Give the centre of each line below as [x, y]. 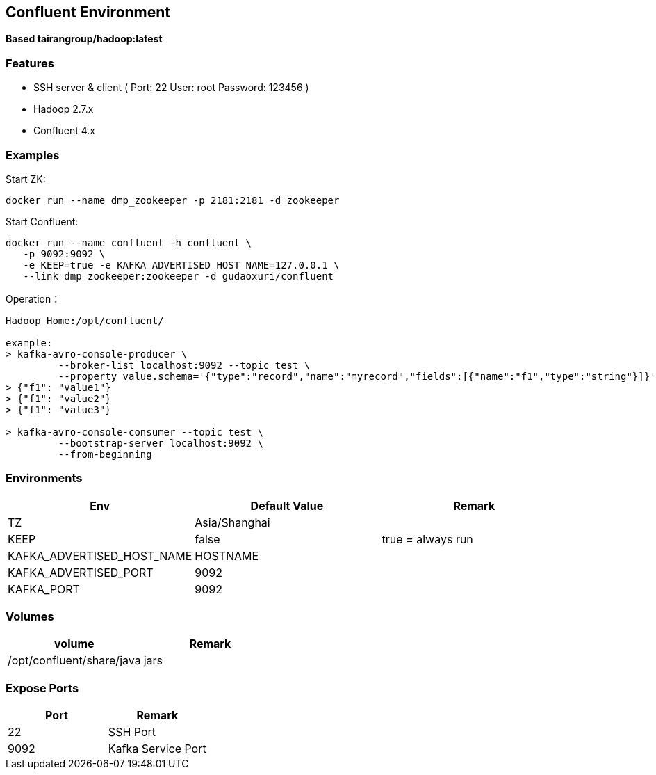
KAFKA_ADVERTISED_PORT [81, 572]
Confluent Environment [88, 12]
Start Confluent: [42, 221]
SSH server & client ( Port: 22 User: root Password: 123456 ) [171, 88]
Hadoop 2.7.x [64, 109]
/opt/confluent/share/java [74, 661]
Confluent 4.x [64, 131]
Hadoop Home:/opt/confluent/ [85, 320]
